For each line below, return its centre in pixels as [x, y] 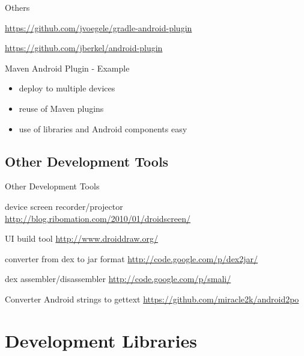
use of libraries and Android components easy [103, 128]
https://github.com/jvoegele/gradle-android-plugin [99, 27]
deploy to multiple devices [67, 88]
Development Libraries [101, 340]
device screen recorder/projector [64, 206]
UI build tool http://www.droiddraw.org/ [81, 238]
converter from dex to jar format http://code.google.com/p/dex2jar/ [132, 258]
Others [17, 7]
